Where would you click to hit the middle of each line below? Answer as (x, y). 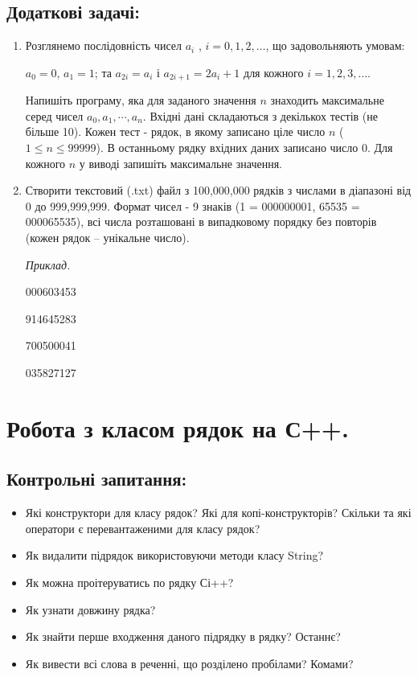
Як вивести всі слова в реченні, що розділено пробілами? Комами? (189, 663)
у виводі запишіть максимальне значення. (180, 163)
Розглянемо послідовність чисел (103, 45)
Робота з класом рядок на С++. (178, 427)
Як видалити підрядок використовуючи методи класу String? (174, 555)
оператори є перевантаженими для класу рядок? (143, 528)
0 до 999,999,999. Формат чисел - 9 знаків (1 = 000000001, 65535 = (193, 205)
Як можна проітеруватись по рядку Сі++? (129, 582)
